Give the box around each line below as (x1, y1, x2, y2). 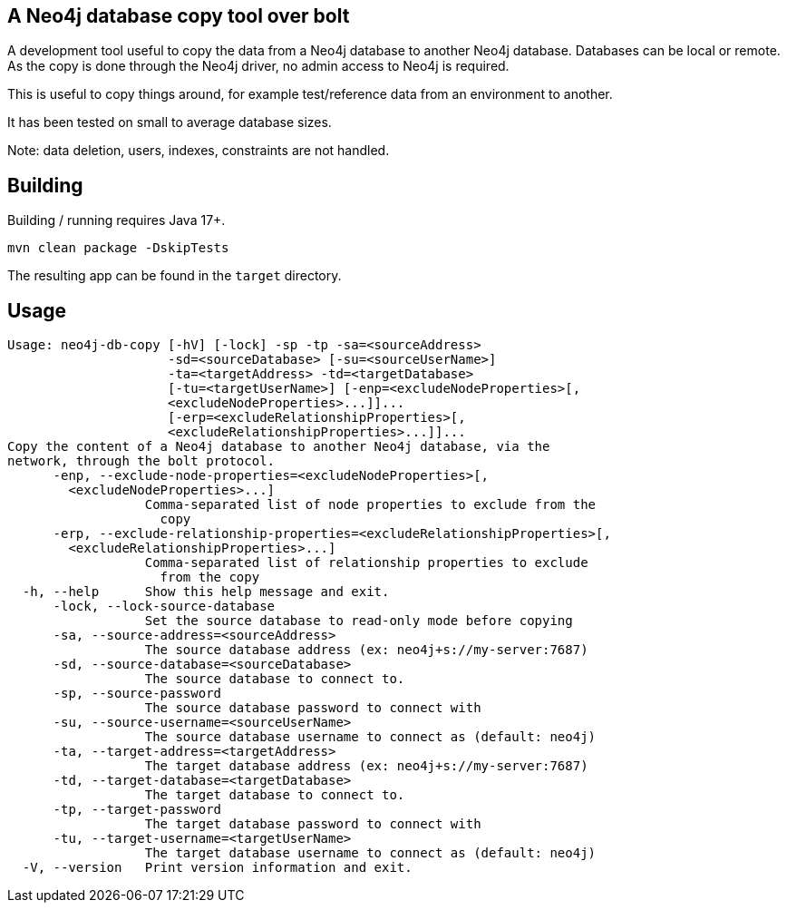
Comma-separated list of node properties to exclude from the (144, 497, 597, 513)
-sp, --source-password (53, 686, 222, 701)
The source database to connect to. (144, 671, 405, 687)
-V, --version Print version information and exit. (22, 860, 413, 876)
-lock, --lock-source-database (53, 599, 276, 614)
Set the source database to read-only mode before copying (144, 613, 573, 629)
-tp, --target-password (53, 802, 222, 817)
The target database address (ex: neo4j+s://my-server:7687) (144, 758, 588, 774)
